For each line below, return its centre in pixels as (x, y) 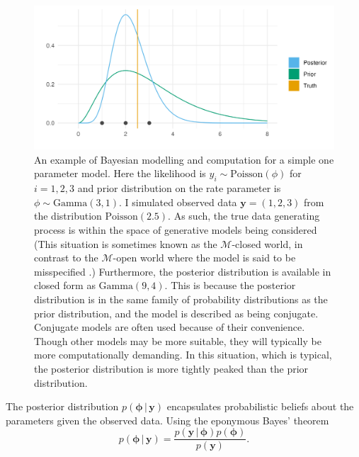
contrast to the (66, 258)
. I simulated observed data (178, 202)
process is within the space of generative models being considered (176, 230)
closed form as (65, 285)
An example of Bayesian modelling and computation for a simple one (184, 159)
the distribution (68, 216)
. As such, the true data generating (244, 216)
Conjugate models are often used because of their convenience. (170, 327)
